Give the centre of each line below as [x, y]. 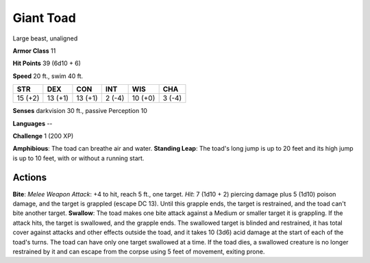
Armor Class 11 [34, 51]
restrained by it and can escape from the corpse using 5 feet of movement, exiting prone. [139, 251]
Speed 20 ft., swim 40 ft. [48, 76]
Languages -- [33, 123]
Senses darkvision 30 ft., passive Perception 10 [80, 111]
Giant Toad [45, 18]
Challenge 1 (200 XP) [43, 136]
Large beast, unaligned [45, 38]
